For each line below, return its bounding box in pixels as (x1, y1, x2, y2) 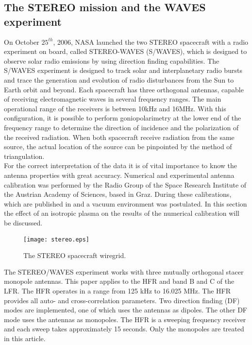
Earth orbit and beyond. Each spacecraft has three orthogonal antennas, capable (4, 84, 244, 94)
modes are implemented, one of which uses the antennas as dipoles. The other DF (4, 305, 247, 315)
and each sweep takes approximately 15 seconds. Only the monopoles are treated (4, 324, 244, 334)
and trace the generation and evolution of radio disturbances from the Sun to (4, 74, 234, 85)
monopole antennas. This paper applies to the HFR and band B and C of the (4, 276, 235, 286)
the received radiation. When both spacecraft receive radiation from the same (4, 132, 235, 142)
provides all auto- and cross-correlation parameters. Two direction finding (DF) (4, 295, 240, 305)
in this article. (4, 333, 46, 343)
